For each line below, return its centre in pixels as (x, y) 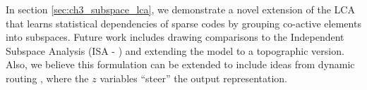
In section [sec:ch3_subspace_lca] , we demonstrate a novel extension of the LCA (180, 9)
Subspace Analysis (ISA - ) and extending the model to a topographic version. (175, 50)
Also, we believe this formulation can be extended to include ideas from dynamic (180, 64)
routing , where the (47, 78)
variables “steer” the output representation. (193, 78)
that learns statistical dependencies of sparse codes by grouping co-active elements (183, 23)
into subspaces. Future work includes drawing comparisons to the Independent (175, 37)
